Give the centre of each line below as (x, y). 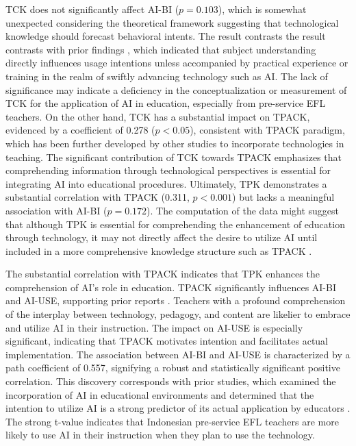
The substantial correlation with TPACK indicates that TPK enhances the (163, 274)
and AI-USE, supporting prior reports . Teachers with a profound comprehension (176, 300)
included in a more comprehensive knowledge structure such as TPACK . (159, 250)
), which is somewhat (262, 9)
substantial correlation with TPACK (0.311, (98, 197)
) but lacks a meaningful (283, 197)
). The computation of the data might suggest (243, 210)
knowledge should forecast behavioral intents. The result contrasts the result (166, 36)
